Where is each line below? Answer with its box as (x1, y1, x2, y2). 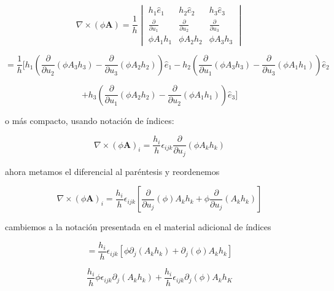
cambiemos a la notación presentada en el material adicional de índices (5, 220, 271, 233)
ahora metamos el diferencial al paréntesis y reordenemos (5, 165, 220, 177)
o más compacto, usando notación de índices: (5, 114, 174, 126)
